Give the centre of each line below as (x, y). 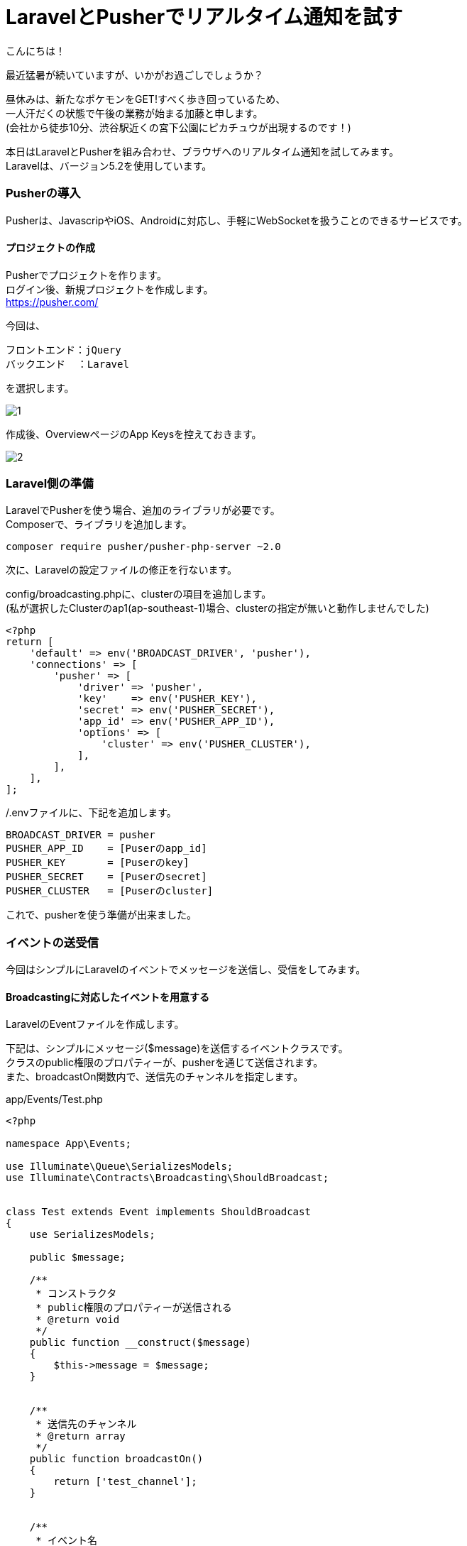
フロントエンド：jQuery (64, 350)
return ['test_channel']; (125, 1482)
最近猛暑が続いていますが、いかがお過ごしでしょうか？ (134, 75)
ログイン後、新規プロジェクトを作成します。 (110, 289)
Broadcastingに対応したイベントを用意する (108, 997)
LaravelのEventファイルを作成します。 (95, 1024)
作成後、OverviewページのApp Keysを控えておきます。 (134, 434)
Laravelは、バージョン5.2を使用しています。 (109, 165)
